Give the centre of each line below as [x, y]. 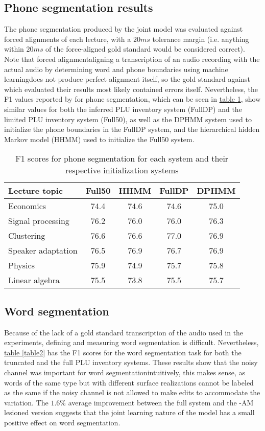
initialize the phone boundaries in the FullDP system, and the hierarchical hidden [132, 129]
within [14, 49]
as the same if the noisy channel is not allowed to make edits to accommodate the [132, 392]
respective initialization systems [122, 170]
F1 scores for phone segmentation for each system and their [122, 158]
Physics [21, 265]
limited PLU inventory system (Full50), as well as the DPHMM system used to [128, 119]
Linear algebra [34, 280]
